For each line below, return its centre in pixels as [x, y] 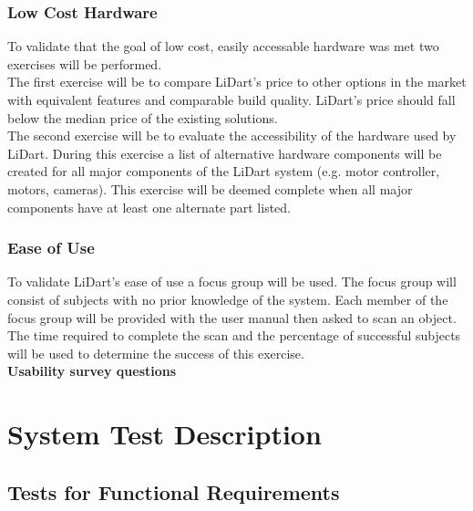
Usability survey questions [92, 371]
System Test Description [165, 434]
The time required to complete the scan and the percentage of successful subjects [234, 335]
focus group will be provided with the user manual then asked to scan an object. [232, 317]
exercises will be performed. [85, 63]
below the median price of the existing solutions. [143, 117]
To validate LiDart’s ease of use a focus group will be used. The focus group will [232, 282]
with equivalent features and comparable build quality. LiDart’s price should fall [231, 99]
